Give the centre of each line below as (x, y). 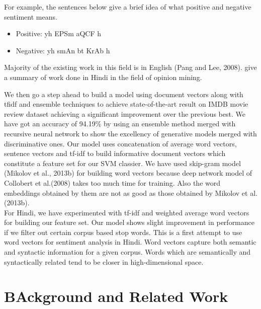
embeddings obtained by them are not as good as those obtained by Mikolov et (126, 192)
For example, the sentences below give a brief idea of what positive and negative (128, 7)
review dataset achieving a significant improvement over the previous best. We (125, 113)
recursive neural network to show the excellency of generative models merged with (130, 133)
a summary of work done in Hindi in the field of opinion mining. (103, 77)
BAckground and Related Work (116, 296)
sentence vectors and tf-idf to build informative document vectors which (115, 153)
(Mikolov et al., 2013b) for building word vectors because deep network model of (128, 173)
